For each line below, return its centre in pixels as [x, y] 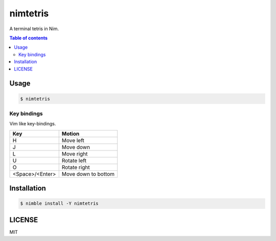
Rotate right [76, 167]
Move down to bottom [88, 174]
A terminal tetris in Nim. [34, 29]
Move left [73, 140]
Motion [71, 134]
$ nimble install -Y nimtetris [60, 204]
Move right [75, 154]
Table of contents [29, 38]
